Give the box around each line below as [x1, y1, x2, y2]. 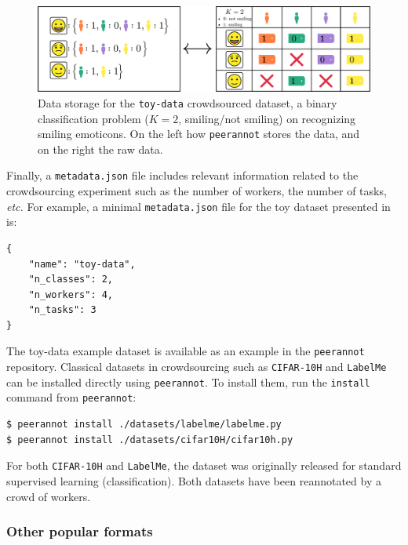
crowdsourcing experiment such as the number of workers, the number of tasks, [6, 183, 387, 199]
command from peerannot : [6, 389, 137, 405]
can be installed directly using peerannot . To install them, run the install [6, 373, 370, 390]
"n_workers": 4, [28, 289, 114, 300]
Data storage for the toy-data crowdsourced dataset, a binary [38, 94, 337, 111]
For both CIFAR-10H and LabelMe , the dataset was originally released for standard [6, 457, 402, 474]
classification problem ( [38, 110, 149, 126]
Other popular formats [6, 521, 153, 541]
